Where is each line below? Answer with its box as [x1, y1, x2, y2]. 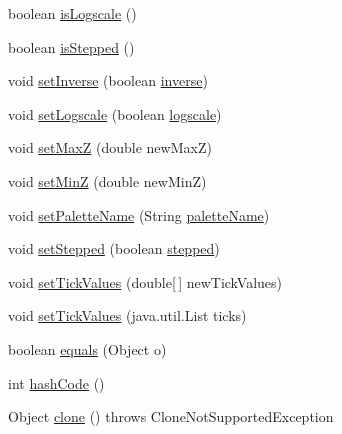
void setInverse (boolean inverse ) [8, 70, 208, 91]
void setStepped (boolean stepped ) [8, 238, 220, 259]
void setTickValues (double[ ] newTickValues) [8, 271, 283, 292]
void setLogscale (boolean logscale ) [8, 103, 222, 124]
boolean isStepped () [8, 36, 135, 57]
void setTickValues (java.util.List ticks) [8, 305, 247, 326]
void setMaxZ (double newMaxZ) [8, 137, 212, 158]
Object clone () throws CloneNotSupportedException [8, 406, 334, 427]
